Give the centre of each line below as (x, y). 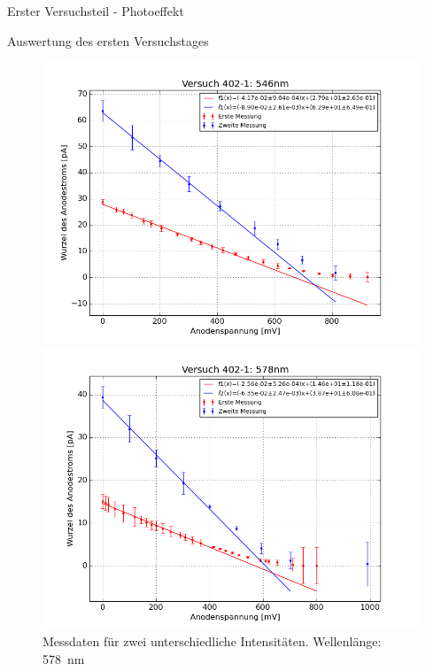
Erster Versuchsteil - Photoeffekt (96, 11)
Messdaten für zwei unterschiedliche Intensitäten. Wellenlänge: (212, 641)
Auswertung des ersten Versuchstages (108, 40)
